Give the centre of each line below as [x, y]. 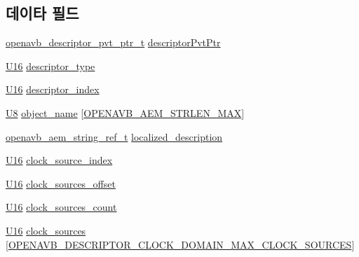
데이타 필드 [42, 13]
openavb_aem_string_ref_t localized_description [114, 136]
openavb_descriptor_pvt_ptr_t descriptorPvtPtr [113, 42]
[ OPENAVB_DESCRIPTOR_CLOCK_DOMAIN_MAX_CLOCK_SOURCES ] [180, 244]
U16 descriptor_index [53, 89]
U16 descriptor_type [50, 65]
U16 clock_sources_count [61, 207]
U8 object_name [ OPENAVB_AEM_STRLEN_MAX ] [125, 112]
